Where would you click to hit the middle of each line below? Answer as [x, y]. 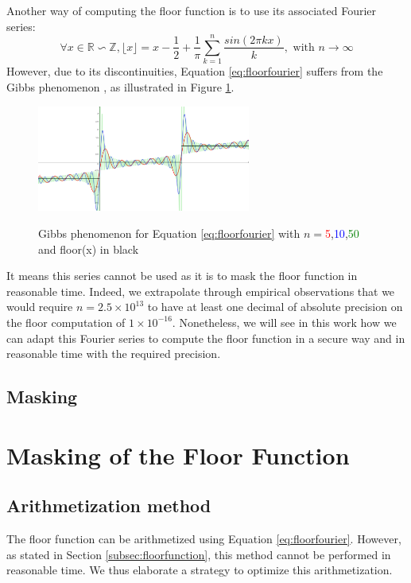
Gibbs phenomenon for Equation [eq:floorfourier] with [169, 233]
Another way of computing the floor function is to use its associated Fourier [192, 10]
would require [40, 307]
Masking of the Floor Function [178, 455]
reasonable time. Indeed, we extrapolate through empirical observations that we [201, 291]
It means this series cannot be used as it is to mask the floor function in [182, 276]
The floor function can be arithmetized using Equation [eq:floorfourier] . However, [204, 539]
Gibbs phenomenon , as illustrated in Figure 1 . [120, 86]
